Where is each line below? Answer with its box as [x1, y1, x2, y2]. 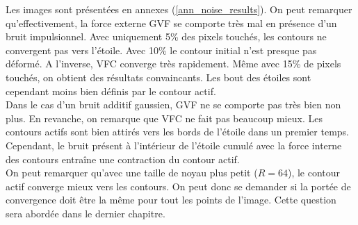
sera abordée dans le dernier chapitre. [6, 206, 165, 220]
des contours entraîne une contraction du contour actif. [6, 151, 240, 166]
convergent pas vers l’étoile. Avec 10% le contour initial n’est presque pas [6, 42, 317, 57]
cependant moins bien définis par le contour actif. [6, 83, 216, 98]
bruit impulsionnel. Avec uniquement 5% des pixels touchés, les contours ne [6, 29, 327, 44]
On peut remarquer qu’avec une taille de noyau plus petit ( [6, 165, 258, 180]
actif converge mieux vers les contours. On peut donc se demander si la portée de [6, 178, 351, 193]
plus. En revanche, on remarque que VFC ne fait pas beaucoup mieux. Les [6, 110, 323, 125]
